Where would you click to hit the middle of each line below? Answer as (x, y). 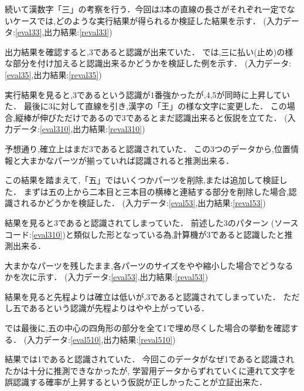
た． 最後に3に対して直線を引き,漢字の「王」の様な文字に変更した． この (146, 106)
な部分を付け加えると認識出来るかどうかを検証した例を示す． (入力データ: (148, 63)
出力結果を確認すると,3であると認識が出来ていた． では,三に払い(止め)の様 (149, 51)
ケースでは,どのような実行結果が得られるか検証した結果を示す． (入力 (148, 20)
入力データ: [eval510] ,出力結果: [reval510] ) (101, 339)
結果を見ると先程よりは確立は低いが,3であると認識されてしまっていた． (143, 296)
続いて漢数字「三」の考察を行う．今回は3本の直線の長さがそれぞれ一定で (146, 9)
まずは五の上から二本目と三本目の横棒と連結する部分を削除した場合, (156, 191)
